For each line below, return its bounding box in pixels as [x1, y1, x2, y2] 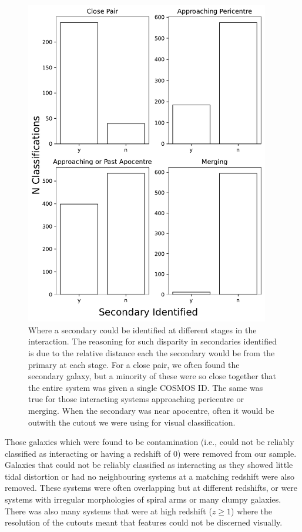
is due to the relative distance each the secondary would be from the [28, 346, 275, 359]
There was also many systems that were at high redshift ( [5, 504, 212, 517]
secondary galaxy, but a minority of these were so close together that [28, 370, 276, 382]
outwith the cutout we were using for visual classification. [28, 416, 236, 428]
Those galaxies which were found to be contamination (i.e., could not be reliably [5, 436, 294, 448]
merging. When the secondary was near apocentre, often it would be [28, 404, 274, 416]
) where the [231, 504, 273, 517]
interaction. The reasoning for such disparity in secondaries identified [28, 335, 277, 347]
